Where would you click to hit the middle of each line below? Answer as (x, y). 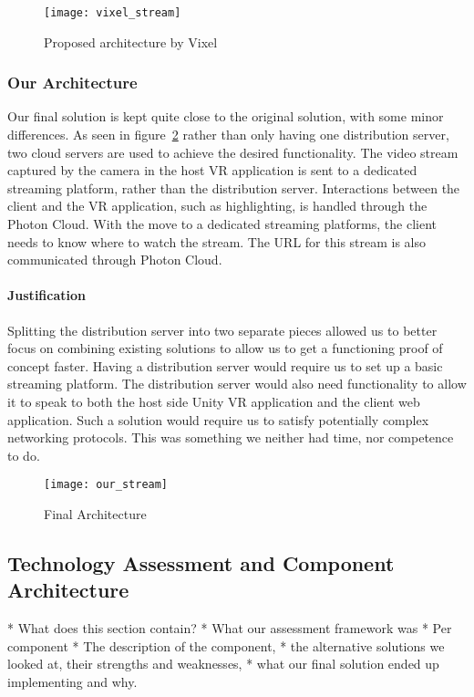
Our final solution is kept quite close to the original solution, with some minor (226, 116)
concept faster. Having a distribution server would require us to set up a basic (225, 365)
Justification (46, 295)
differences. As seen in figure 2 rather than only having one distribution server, (228, 135)
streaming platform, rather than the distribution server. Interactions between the (234, 187)
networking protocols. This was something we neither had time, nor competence (231, 437)
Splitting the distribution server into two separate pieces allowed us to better (222, 330)
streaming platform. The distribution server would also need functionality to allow (237, 384)
